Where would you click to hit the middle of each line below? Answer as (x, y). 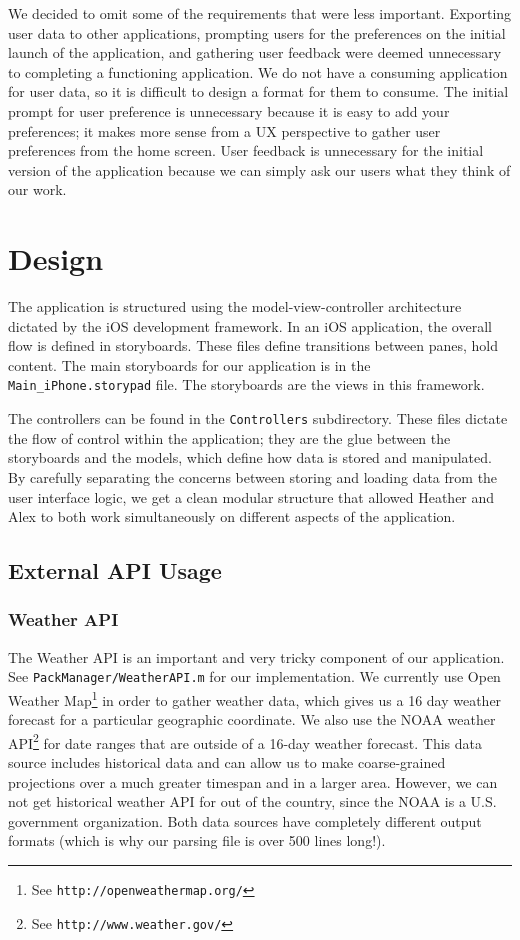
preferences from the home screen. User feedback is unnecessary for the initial (246, 150)
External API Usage (115, 570)
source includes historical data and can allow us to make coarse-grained (227, 762)
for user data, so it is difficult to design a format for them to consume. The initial (258, 91)
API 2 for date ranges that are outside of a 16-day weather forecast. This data (245, 741)
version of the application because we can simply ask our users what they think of (259, 169)
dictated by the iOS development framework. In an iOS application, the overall (250, 325)
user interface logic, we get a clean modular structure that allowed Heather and (251, 496)
